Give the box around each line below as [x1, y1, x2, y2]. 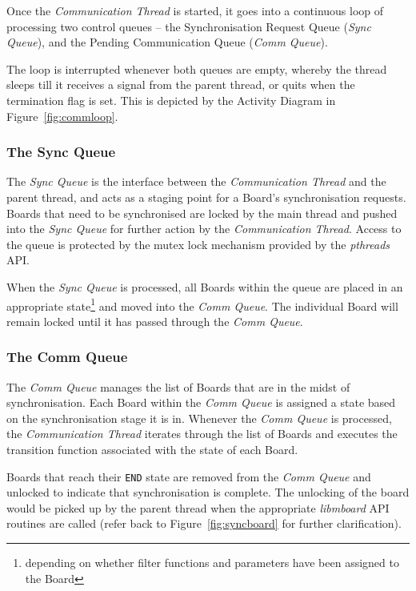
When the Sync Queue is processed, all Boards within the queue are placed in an [6, 278, 403, 295]
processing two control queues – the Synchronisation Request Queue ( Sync [6, 18, 371, 34]
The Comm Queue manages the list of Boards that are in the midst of [6, 378, 350, 395]
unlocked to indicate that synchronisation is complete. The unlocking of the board [6, 484, 410, 501]
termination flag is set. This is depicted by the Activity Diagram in [6, 91, 336, 108]
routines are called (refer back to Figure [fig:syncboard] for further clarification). [6, 515, 402, 532]
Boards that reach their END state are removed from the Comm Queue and [6, 468, 371, 484]
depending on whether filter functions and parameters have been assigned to [25, 554, 399, 570]
